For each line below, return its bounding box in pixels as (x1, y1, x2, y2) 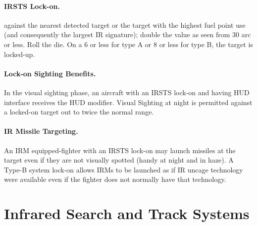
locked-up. (4, 49, 35, 59)
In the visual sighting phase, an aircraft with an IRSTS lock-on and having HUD (4, 87, 250, 97)
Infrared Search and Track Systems (4, 203, 250, 224)
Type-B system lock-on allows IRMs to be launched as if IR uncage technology (4, 164, 243, 174)
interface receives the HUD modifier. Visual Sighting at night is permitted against (4, 97, 253, 107)
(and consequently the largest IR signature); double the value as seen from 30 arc (4, 29, 251, 40)
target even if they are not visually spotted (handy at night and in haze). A (4, 155, 234, 165)
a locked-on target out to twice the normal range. (4, 107, 154, 117)
